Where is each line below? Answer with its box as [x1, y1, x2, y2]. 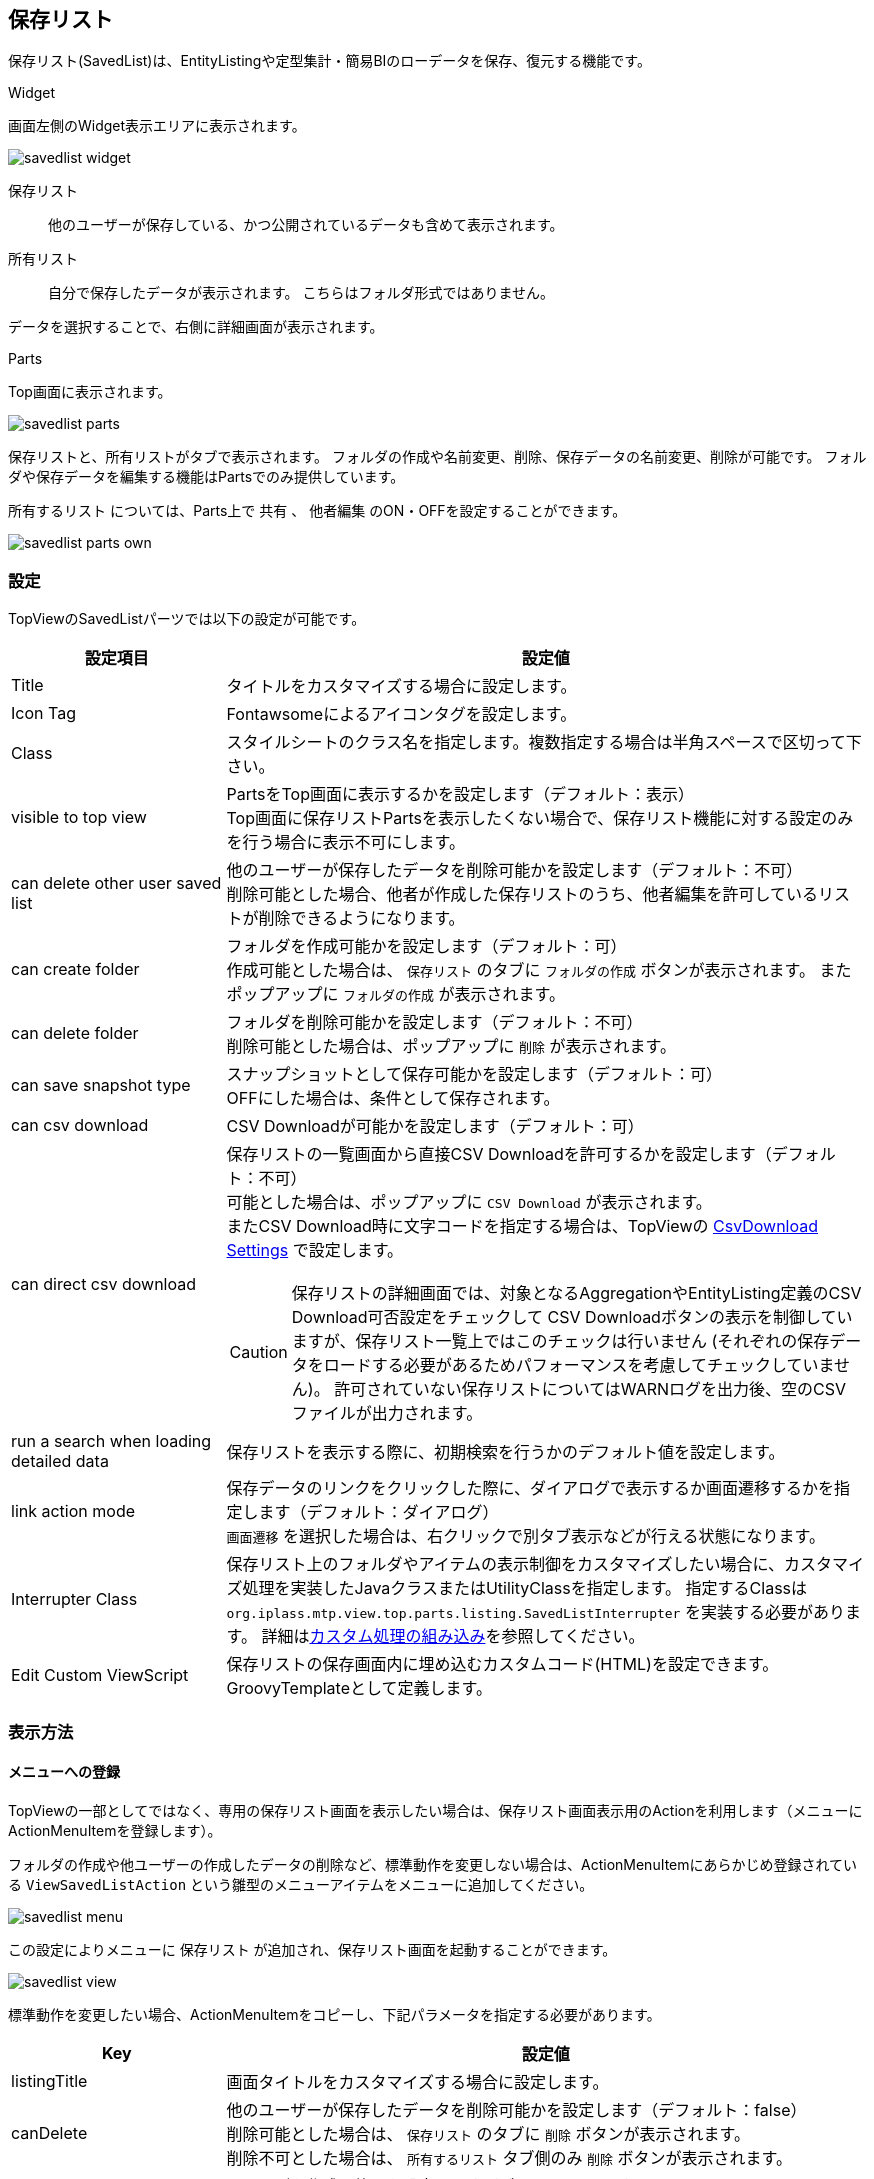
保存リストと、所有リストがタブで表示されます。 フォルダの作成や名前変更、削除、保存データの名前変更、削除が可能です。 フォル [8, 448, 867, 466]
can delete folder [11, 1023, 139, 1044]
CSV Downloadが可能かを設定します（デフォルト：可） [226, 1116, 644, 1137]
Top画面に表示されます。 [8, 383, 172, 401]
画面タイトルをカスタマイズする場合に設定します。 [226, 2071, 609, 2092]
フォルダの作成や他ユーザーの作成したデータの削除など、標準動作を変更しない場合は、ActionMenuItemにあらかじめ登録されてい [8, 1855, 858, 1873]
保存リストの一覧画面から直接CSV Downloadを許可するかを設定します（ [226, 1144, 772, 1165]
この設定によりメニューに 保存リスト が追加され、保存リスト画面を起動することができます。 [8, 1940, 617, 1958]
